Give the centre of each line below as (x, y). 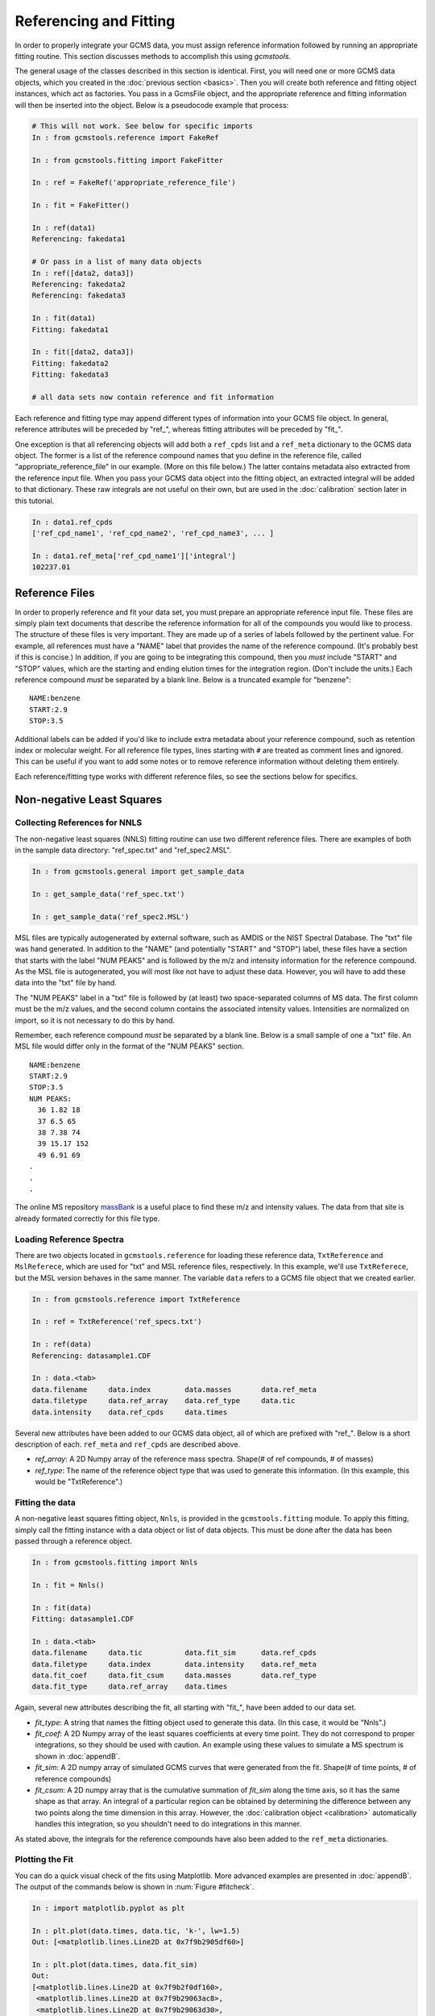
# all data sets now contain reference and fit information (153, 397)
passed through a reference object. (74, 1541)
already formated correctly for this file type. (87, 1218)
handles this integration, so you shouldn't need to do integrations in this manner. (168, 1824)
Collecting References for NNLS (79, 823)
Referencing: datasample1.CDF (91, 1356)
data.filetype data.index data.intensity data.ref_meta (174, 1664)
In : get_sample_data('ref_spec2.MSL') (110, 916)
